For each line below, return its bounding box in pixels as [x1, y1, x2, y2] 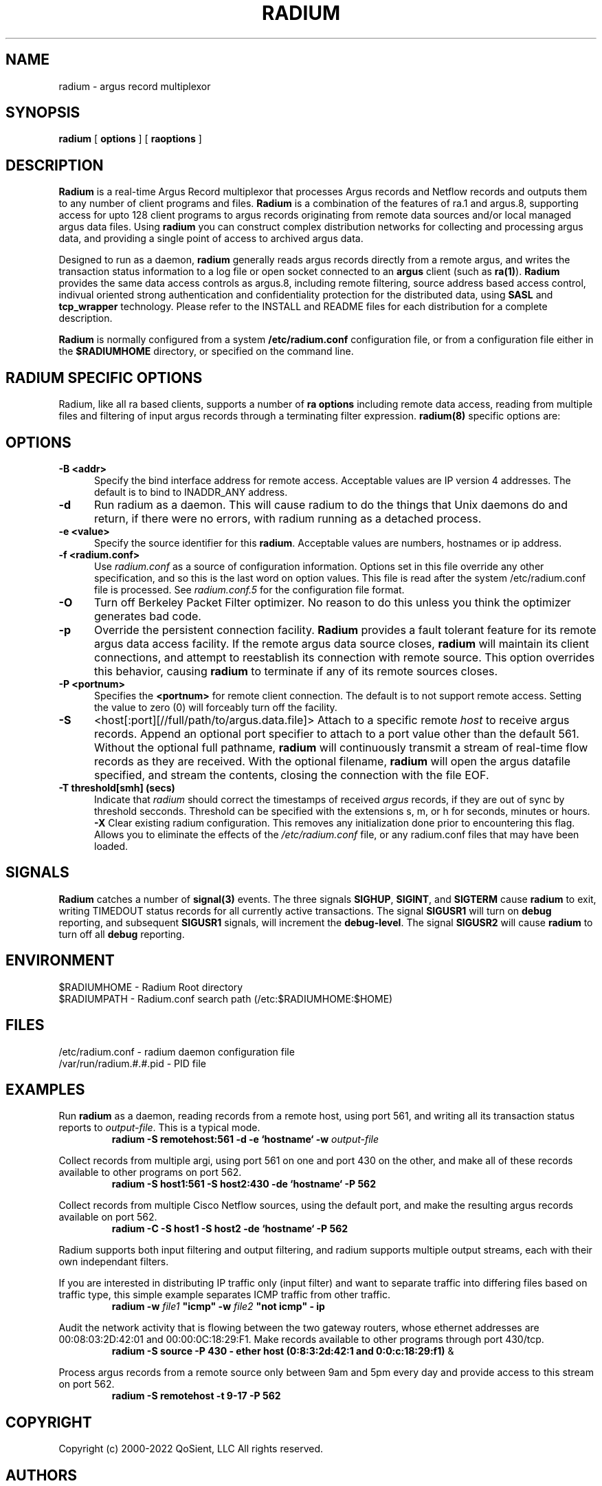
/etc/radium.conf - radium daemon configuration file [58, 1045, 295, 1058]
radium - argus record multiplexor [58, 80, 211, 92]
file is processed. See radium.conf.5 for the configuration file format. [94, 583, 405, 596]
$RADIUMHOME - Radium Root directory [58, 981, 243, 993]
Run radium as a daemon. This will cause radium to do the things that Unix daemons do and [93, 497, 568, 512]
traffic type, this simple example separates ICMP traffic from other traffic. [58, 1289, 390, 1301]
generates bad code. [93, 609, 201, 623]
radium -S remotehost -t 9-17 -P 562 [111, 1390, 281, 1402]
